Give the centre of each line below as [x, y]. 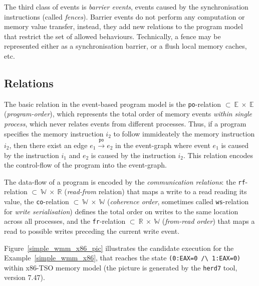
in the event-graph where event [163, 145]
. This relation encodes [218, 155]
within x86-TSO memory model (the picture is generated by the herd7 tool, [121, 267]
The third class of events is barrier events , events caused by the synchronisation [126, 7]
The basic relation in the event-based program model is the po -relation [113, 104]
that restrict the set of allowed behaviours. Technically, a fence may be [112, 36]
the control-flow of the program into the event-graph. [85, 165]
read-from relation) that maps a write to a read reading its [157, 191]
